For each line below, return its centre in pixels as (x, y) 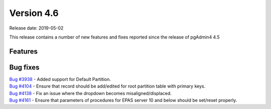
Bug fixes (24, 67)
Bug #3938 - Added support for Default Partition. (60, 79)
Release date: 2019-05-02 (36, 28)
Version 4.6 (34, 13)
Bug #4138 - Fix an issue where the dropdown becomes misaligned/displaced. (90, 93)
